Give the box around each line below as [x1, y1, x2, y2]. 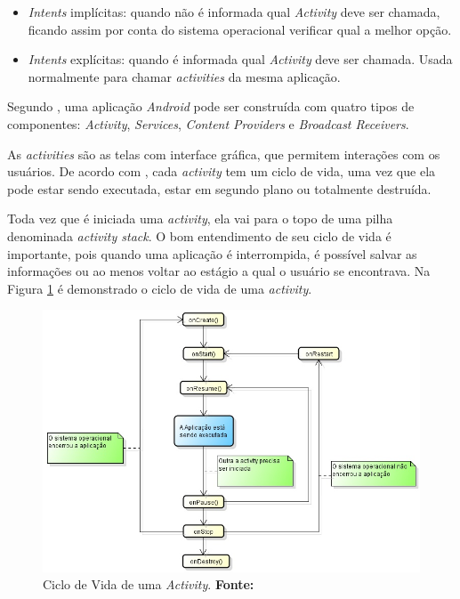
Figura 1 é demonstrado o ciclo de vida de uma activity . [7, 279, 312, 297]
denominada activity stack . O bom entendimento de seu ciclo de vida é [7, 226, 391, 245]
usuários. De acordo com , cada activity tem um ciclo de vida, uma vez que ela [7, 162, 436, 181]
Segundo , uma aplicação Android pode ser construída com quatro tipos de [7, 97, 415, 116]
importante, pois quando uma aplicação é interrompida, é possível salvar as [7, 244, 417, 263]
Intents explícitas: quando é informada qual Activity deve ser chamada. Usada [28, 50, 453, 69]
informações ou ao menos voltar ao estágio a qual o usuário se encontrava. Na [7, 262, 431, 280]
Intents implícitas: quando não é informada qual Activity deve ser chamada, [28, 3, 440, 20]
